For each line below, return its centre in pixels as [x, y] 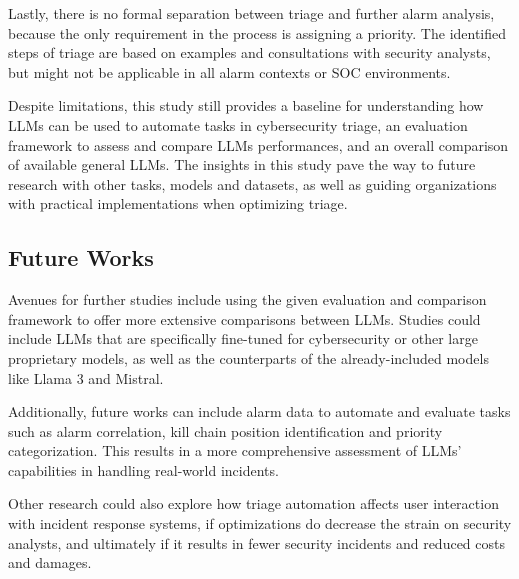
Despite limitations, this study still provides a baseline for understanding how [246, 105]
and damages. [50, 562]
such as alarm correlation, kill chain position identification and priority [225, 430]
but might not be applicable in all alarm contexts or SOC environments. [229, 71]
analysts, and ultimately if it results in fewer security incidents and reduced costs [256, 542]
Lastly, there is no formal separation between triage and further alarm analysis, [251, 13]
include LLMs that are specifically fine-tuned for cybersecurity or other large [243, 338]
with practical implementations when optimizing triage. [178, 203]
